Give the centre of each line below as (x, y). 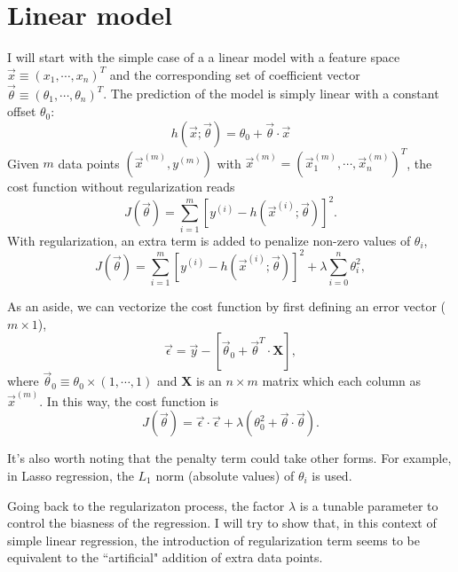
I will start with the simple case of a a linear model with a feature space (204, 57)
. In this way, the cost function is (129, 400)
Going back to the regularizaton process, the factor (146, 505)
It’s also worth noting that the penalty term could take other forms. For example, (229, 458)
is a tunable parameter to (369, 505)
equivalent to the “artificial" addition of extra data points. (165, 557)
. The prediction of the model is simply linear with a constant (271, 94)
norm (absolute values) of (225, 475)
